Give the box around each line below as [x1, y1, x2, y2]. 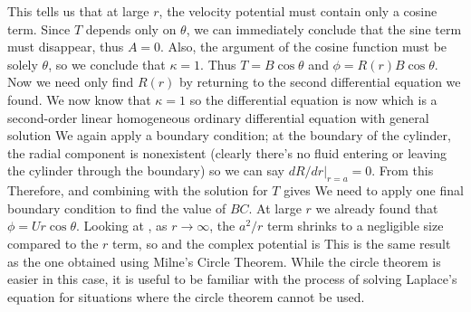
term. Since [7, 19, 71, 38]
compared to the [7, 233, 99, 252]
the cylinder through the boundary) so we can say [7, 161, 284, 180]
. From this [371, 161, 434, 180]
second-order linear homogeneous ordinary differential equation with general [7, 108, 429, 127]
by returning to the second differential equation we [178, 72, 461, 91]
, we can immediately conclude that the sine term [186, 19, 462, 38]
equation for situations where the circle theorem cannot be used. [7, 287, 365, 306]
